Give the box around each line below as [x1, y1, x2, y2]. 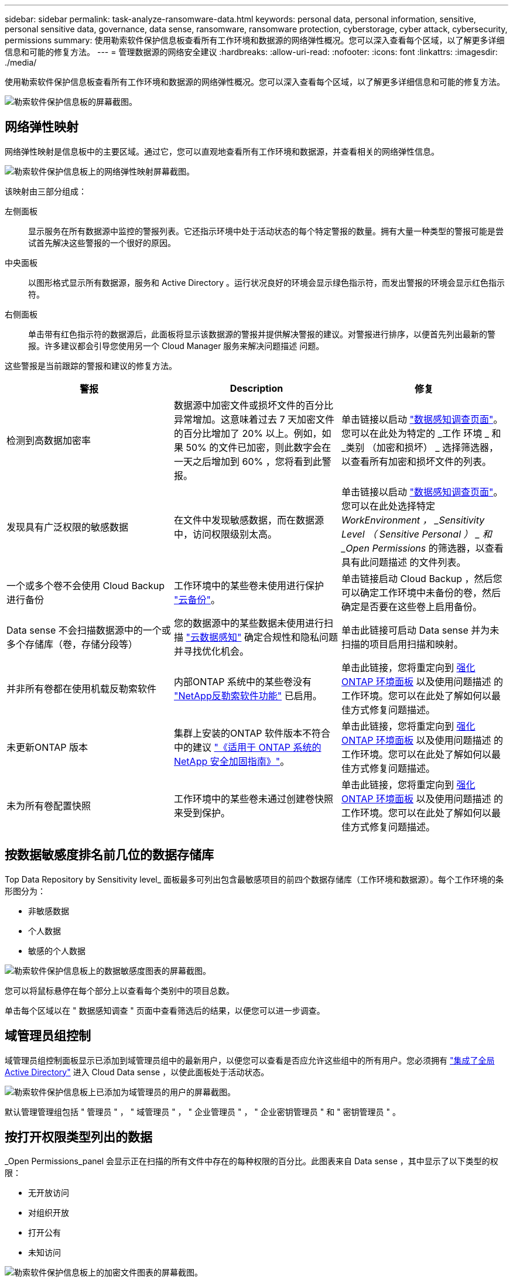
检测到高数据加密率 [6, 434, 91, 446]
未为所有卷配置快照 [6, 799, 91, 812]
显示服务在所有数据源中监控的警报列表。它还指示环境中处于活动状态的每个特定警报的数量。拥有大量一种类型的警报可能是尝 [28, 225, 504, 236]
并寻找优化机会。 [173, 645, 249, 657]
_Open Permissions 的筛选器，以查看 [341, 542, 504, 554]
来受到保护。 [173, 806, 230, 819]
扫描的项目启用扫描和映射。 [341, 638, 463, 650]
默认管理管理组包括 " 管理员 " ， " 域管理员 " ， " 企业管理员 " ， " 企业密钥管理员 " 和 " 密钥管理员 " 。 [5, 1106, 401, 1117]
